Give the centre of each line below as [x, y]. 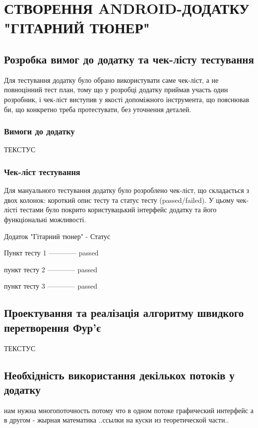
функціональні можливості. [45, 219]
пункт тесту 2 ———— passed [51, 269]
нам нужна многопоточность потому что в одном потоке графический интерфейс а [129, 410]
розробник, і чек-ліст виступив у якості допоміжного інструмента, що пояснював [127, 99]
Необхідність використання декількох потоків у [119, 375]
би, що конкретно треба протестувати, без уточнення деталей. [98, 109]
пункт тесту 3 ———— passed [51, 286]
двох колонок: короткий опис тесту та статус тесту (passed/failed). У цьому [119, 200]
